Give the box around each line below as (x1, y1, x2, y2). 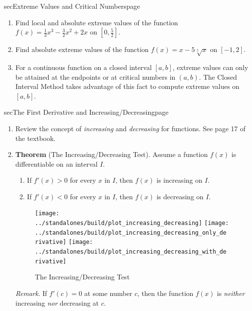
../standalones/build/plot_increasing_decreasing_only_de (35, 229, 227, 236)
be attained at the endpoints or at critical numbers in (15, 71, 176, 82)
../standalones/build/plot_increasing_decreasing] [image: (35, 220, 229, 227)
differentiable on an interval (15, 158, 98, 169)
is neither (216, 288, 245, 298)
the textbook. (15, 133, 56, 143)
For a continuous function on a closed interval (15, 62, 152, 72)
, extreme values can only (172, 62, 249, 72)
